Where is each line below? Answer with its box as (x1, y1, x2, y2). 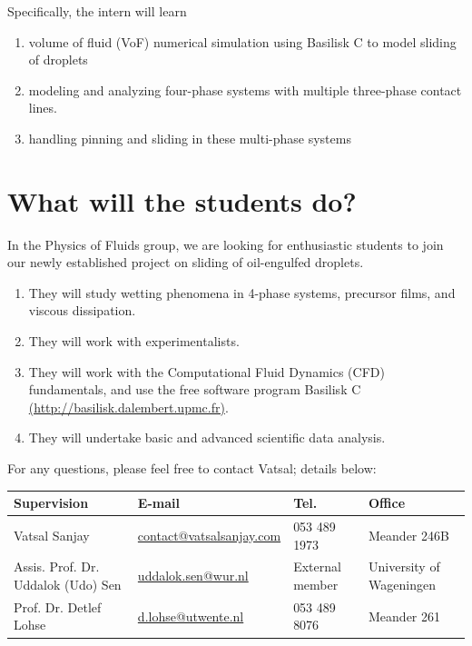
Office (369, 493, 406, 512)
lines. (28, 98, 57, 117)
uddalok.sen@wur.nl (137, 566, 249, 585)
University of (369, 557, 440, 576)
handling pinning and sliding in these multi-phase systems (28, 128, 351, 147)
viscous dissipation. (28, 301, 136, 320)
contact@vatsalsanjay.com (137, 525, 281, 544)
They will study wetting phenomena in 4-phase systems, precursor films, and (28, 283, 456, 302)
